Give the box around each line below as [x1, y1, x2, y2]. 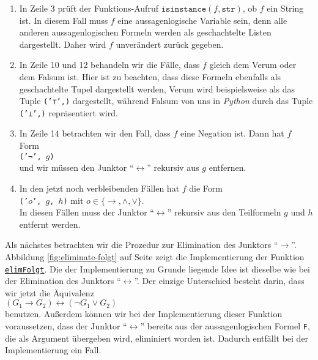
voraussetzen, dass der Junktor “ [5, 319, 127, 332]
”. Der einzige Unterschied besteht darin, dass [134, 274, 305, 287]
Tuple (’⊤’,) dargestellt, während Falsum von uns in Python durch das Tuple [19, 94, 313, 107]
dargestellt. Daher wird [19, 37, 106, 50]
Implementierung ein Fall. [5, 343, 102, 356]
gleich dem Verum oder [209, 58, 297, 71]
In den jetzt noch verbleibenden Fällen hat [19, 181, 180, 194]
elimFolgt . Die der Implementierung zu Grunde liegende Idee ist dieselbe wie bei [5, 262, 310, 275]
